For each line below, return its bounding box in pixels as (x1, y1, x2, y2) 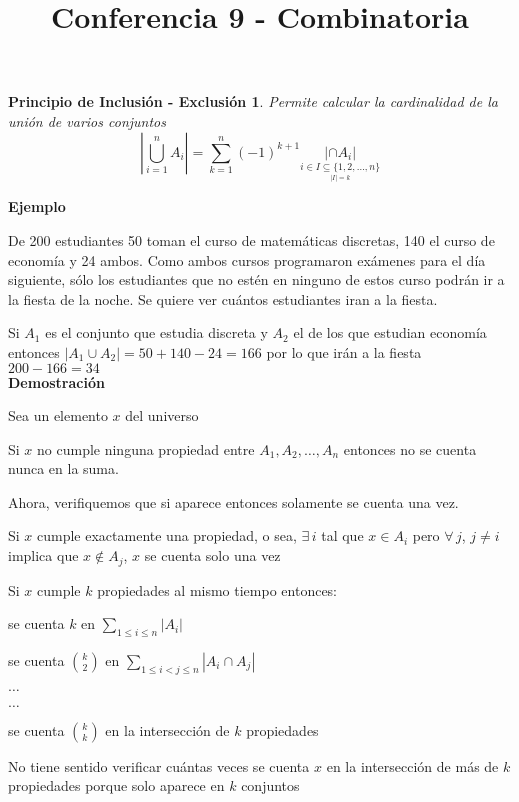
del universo (125, 405, 199, 426)
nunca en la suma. (8, 458, 119, 479)
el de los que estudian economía (293, 322, 487, 343)
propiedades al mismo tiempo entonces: (97, 579, 338, 600)
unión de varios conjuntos (8, 110, 166, 131)
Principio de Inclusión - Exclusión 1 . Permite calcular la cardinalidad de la (8, 91, 498, 112)
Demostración (8, 371, 105, 392)
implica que (8, 545, 79, 566)
